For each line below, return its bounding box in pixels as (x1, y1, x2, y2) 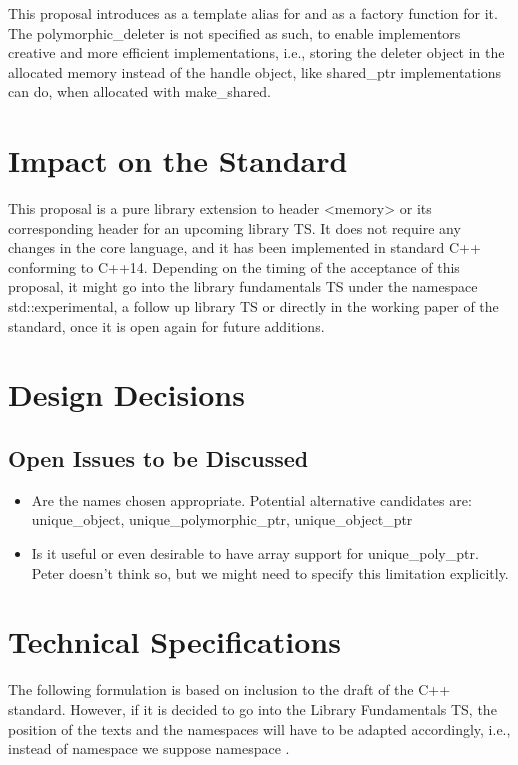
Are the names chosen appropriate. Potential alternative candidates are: (31, 489, 472, 510)
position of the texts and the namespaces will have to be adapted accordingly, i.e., (8, 718, 511, 739)
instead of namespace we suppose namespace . (8, 738, 290, 759)
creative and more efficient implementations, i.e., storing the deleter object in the (8, 42, 505, 63)
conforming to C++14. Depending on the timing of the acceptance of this (8, 256, 460, 277)
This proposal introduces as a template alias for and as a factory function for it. (8, 3, 498, 23)
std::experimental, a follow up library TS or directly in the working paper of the (8, 296, 499, 317)
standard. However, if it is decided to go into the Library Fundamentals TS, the (8, 698, 497, 719)
